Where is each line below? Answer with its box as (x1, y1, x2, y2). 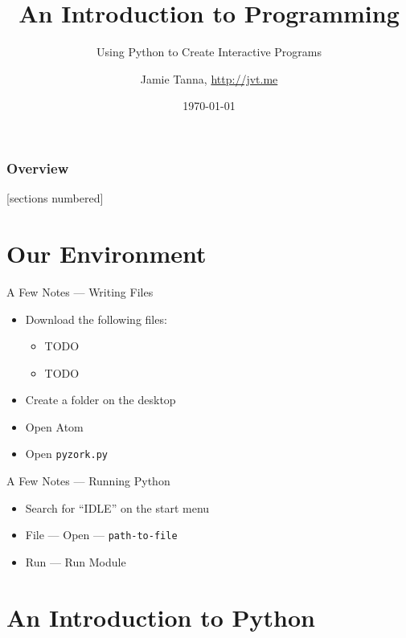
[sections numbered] (6, 190, 104, 207)
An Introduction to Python (6, 600, 315, 633)
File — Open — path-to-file (25, 526, 178, 543)
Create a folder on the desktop (25, 391, 176, 408)
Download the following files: (25, 310, 167, 327)
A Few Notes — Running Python (6, 472, 170, 489)
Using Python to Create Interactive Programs (96, 43, 322, 60)
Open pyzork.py (25, 445, 108, 462)
